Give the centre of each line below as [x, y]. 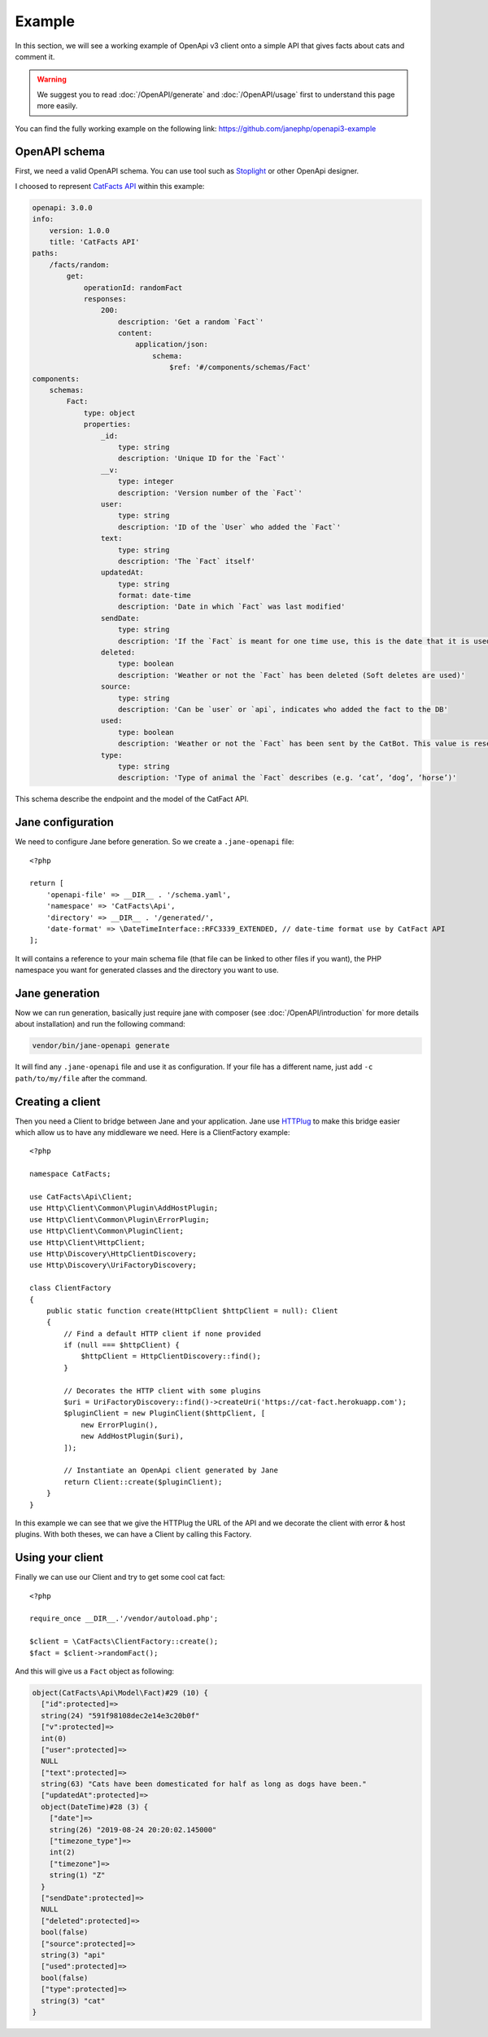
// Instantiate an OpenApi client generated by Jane [171, 1470]
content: [135, 333]
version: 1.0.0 [79, 231]
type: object [109, 413]
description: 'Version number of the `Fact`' [210, 493]
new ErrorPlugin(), [120, 1425]
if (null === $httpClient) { [122, 1345]
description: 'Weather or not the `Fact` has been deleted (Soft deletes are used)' [292, 675]
